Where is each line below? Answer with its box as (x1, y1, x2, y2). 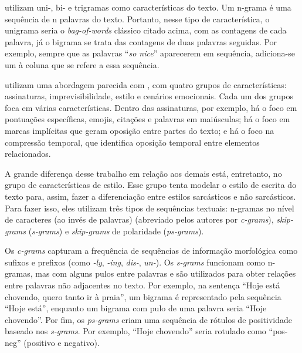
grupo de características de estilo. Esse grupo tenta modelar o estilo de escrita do (5, 179, 297, 191)
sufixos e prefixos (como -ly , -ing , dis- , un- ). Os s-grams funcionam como (5, 255, 266, 268)
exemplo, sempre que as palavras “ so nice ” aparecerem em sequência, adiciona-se (5, 47, 295, 59)
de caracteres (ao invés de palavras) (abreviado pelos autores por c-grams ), (5, 213, 274, 226)
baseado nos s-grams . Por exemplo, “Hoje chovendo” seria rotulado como (5, 325, 266, 337)
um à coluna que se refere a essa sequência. (5, 58, 160, 70)
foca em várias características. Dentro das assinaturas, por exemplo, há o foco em (5, 101, 297, 113)
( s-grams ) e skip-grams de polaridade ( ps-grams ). (28, 224, 204, 237)
